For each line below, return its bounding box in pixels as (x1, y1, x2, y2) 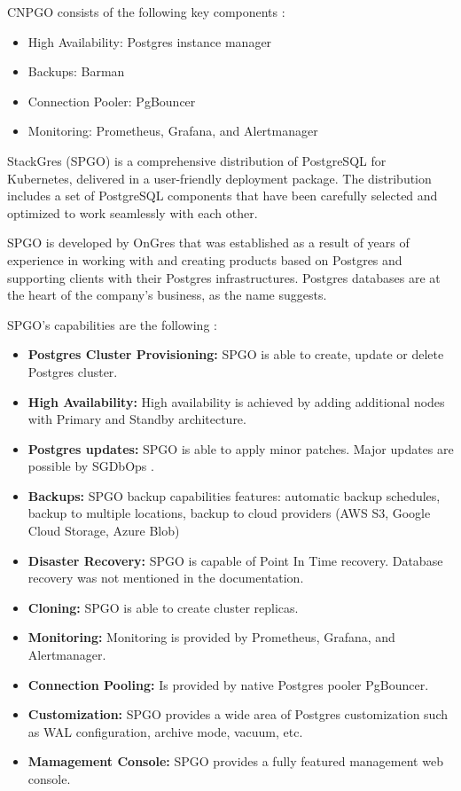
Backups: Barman (27, 62, 125, 81)
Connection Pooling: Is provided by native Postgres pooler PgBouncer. (27, 675, 429, 693)
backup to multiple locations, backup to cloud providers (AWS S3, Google (27, 504, 431, 522)
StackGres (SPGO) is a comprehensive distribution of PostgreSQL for (7, 151, 387, 169)
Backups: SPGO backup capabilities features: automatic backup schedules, (27, 486, 441, 505)
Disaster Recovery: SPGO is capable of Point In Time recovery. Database (27, 551, 443, 569)
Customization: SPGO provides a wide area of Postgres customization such (27, 705, 449, 724)
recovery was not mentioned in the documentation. (27, 568, 304, 587)
